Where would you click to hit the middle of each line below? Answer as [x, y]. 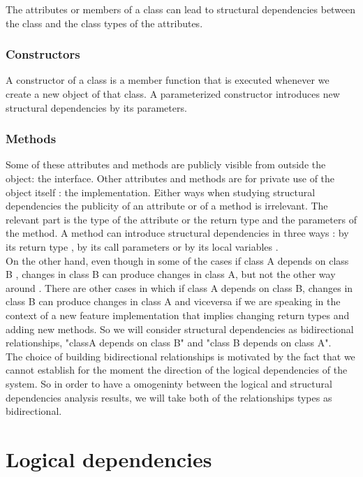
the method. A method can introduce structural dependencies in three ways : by [177, 233]
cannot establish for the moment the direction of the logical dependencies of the [177, 370]
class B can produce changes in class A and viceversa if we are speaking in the [173, 301]
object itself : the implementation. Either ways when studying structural [161, 192]
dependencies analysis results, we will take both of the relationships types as [169, 397]
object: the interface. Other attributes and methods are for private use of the [170, 178]
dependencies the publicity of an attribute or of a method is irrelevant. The [167, 206]
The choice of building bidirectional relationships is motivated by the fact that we [180, 356]
